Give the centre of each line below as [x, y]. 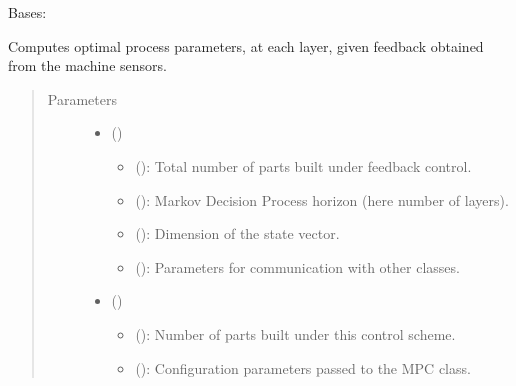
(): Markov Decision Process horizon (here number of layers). [322, 199]
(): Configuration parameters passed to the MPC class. [303, 367]
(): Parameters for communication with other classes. [297, 266]
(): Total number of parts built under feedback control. [303, 165]
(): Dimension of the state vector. [237, 233]
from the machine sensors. [87, 65]
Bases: [27, 12]
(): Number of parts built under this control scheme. [295, 333]
